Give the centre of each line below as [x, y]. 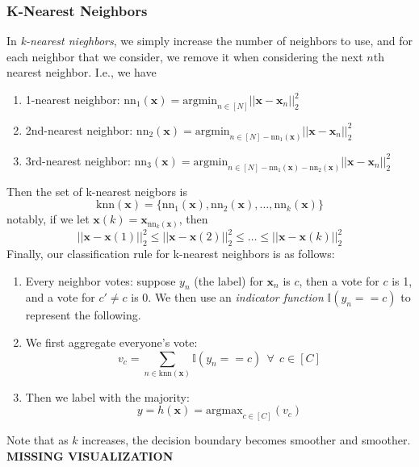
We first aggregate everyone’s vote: [111, 342]
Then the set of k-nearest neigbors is [97, 191]
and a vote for [60, 297]
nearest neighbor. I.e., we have [82, 72]
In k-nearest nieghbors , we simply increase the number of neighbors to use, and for [210, 41]
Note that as [38, 440]
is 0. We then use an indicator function [227, 297]
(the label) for [228, 280]
